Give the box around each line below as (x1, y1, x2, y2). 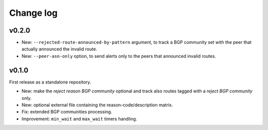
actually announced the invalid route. (21, 46, 97, 52)
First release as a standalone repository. (9, 79, 91, 85)
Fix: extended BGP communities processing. (21, 109, 113, 115)
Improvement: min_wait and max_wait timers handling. (21, 116, 137, 122)
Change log (9, 7, 58, 18)
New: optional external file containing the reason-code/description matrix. (21, 102, 173, 108)
